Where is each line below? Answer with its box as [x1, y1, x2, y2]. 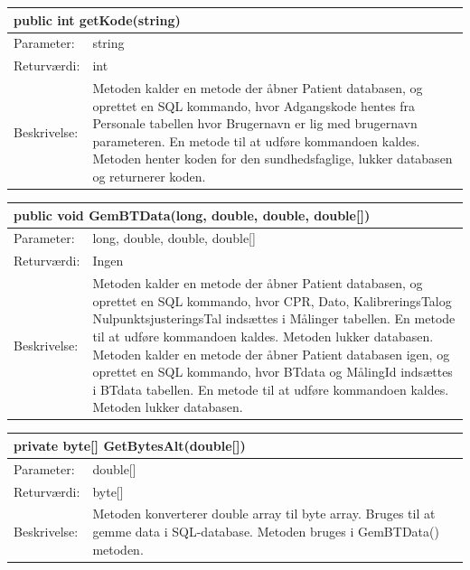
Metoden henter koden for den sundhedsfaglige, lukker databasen [92, 149, 453, 168]
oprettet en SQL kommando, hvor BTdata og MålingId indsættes [92, 362, 453, 381]
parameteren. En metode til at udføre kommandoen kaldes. [92, 131, 420, 150]
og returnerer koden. [92, 167, 206, 185]
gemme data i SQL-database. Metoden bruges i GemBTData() [92, 522, 439, 540]
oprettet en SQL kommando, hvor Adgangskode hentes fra [92, 96, 416, 115]
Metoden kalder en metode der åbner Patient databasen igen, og [92, 344, 450, 363]
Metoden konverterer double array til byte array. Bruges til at [92, 504, 436, 523]
